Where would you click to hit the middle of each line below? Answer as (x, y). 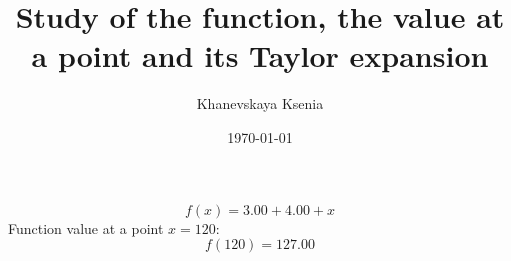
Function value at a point (86, 227)
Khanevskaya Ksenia (260, 103)
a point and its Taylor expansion (260, 55)
